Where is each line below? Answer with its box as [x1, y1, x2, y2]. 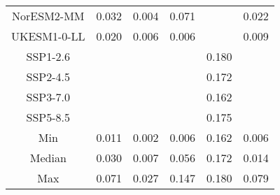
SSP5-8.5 [26, 109, 71, 125]
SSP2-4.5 [26, 68, 71, 85]
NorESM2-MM [12, 8, 85, 24]
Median [29, 150, 66, 166]
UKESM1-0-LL [11, 28, 85, 44]
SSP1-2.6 [26, 48, 71, 64]
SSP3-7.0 [26, 89, 71, 105]
